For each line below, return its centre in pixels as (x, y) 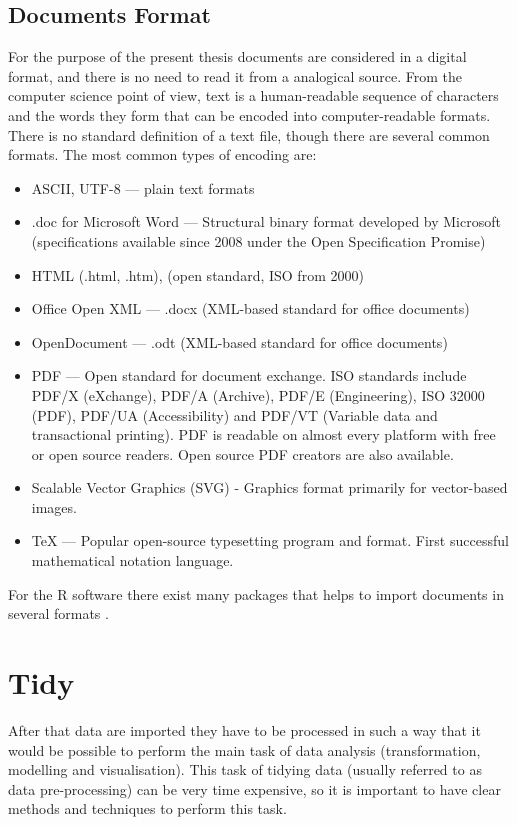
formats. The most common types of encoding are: (162, 154)
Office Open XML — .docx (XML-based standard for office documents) (250, 308)
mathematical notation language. (132, 560)
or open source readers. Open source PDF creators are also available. (242, 453)
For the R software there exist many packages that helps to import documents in (256, 593)
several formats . (58, 613)
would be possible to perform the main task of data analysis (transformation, (244, 749)
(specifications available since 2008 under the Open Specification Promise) (258, 240)
